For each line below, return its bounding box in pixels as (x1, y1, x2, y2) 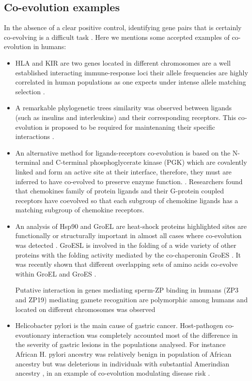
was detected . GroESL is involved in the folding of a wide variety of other (15, 240, 236, 250)
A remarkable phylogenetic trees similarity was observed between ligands (15, 103, 232, 113)
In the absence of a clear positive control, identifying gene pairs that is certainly (4, 22, 242, 33)
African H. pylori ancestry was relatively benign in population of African (15, 349, 232, 359)
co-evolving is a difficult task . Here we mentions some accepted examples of (4, 32, 230, 42)
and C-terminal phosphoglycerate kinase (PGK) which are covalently (42, 157, 247, 167)
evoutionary (15, 329, 50, 340)
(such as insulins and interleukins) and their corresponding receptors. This (15, 112, 236, 122)
